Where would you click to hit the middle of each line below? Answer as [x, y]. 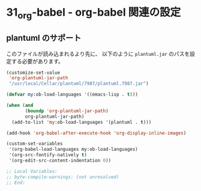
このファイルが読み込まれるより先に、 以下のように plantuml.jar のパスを [98, 53]
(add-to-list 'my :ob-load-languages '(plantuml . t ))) [82, 122]
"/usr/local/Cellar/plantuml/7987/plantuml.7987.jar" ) [79, 84]
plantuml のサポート [44, 38]
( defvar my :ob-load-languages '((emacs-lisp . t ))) [72, 95]
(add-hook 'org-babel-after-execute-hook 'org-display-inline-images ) [96, 133]
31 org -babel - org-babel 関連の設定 [94, 13]
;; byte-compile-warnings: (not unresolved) [63, 177]
